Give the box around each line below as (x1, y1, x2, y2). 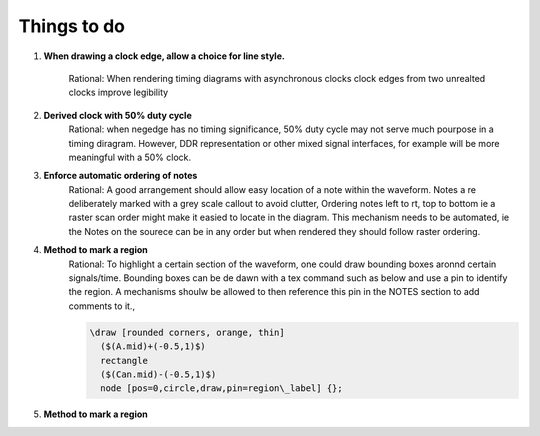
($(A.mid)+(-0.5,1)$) (100, 341, 207, 352)
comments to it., (68, 300, 135, 312)
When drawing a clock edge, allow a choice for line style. (43, 50, 285, 62)
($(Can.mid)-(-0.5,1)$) (100, 368, 217, 380)
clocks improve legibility (68, 86, 169, 99)
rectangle (100, 355, 149, 366)
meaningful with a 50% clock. (68, 151, 192, 163)
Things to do (18, 15, 125, 37)
